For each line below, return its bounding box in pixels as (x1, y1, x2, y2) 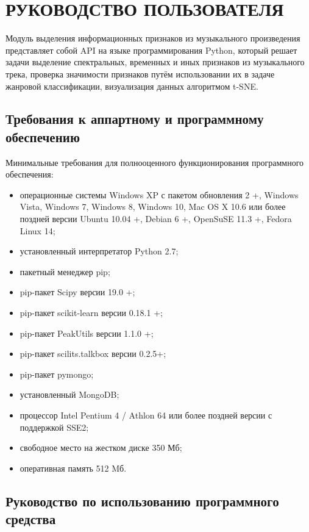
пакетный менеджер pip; (20, 265, 110, 278)
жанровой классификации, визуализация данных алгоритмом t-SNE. (5, 79, 258, 92)
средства (5, 509, 56, 528)
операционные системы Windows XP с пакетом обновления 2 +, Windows (20, 188, 299, 201)
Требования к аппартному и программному (5, 109, 264, 128)
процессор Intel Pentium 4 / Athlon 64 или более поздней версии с (20, 409, 272, 421)
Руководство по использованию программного (5, 491, 279, 510)
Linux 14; (20, 224, 55, 237)
